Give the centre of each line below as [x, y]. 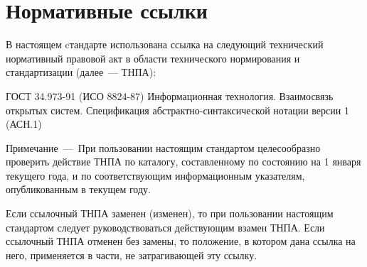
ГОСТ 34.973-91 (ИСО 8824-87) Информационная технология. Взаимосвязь [170, 96]
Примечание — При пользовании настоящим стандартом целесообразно [163, 147]
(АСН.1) [24, 124]
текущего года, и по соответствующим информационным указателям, [155, 175]
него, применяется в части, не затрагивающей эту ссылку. [132, 255]
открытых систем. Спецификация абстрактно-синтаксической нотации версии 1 [177, 110]
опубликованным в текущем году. [78, 189]
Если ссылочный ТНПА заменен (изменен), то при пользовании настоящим [170, 213]
